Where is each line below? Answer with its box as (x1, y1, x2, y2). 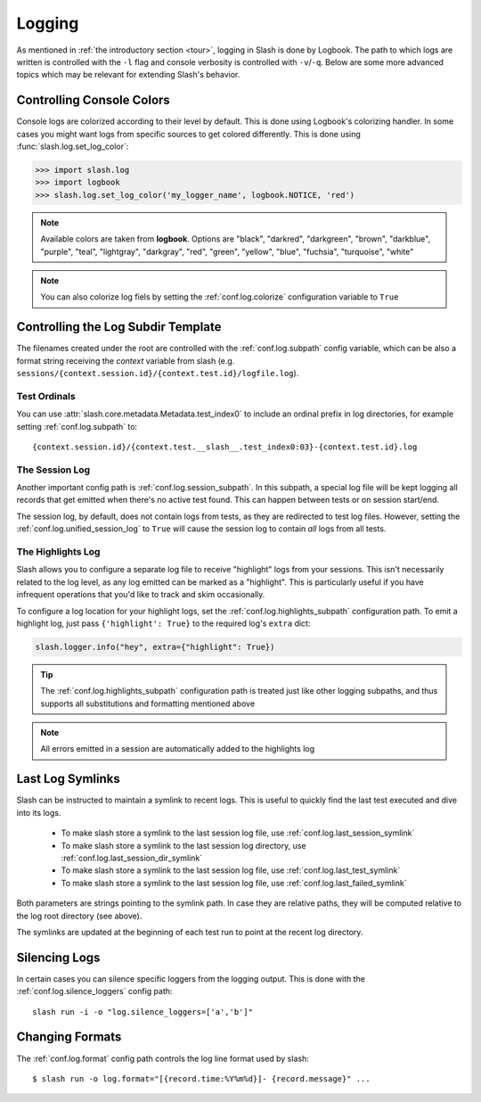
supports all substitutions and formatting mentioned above (40, 698, 256, 709)
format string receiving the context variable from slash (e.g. (16, 355, 235, 366)
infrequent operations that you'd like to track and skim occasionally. (16, 589, 265, 600)
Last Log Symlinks (16, 771, 120, 786)
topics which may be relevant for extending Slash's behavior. (16, 70, 240, 80)
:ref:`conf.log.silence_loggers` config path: (16, 986, 173, 997)
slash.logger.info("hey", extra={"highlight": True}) (35, 642, 275, 652)
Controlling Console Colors (16, 93, 171, 108)
